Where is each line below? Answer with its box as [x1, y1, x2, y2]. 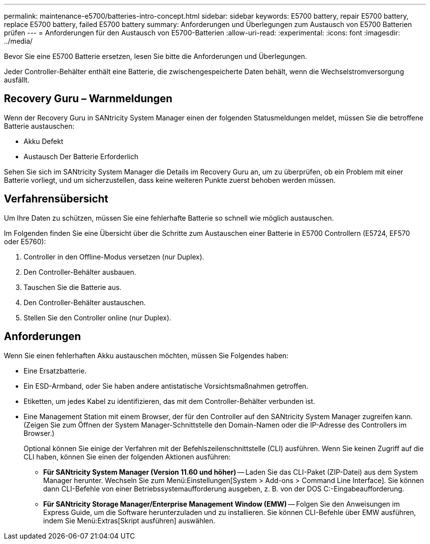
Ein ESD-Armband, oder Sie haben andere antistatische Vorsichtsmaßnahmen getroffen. [24, 381, 308, 390]
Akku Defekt [24, 137, 63, 145]
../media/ [4, 37, 33, 45]
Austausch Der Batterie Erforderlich [24, 152, 138, 161]
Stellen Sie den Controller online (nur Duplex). [24, 313, 171, 322]
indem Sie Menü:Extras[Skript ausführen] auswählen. [43, 516, 215, 525]
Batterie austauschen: [4, 121, 75, 130]
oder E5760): [4, 237, 46, 246]
